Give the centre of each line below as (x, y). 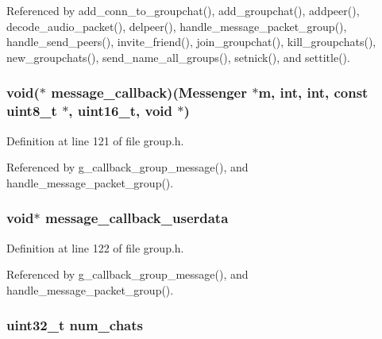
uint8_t (32, 111)
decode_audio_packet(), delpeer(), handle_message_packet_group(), (177, 26)
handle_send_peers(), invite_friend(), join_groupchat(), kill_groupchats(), (191, 42)
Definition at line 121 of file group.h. (95, 140)
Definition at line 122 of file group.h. (95, 247)
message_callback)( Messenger (149, 92)
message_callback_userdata (137, 218)
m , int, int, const (313, 92)
